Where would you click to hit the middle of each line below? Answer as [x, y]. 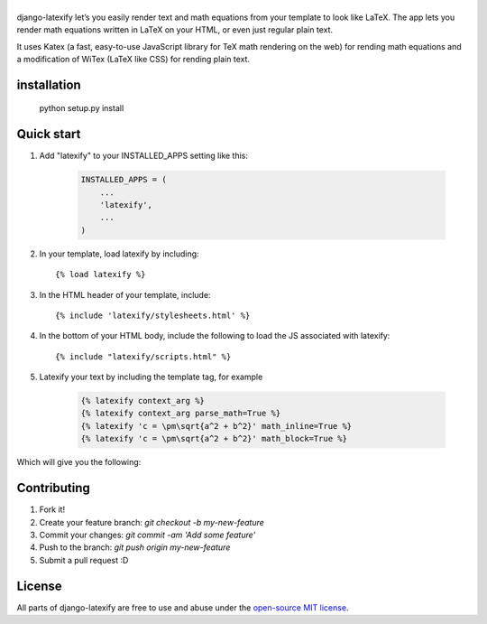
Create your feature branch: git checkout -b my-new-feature [152, 522]
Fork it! [52, 509]
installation [49, 84]
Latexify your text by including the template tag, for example [151, 377]
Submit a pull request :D [84, 560]
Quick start [49, 134]
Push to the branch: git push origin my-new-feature [135, 547]
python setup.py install [82, 108]
